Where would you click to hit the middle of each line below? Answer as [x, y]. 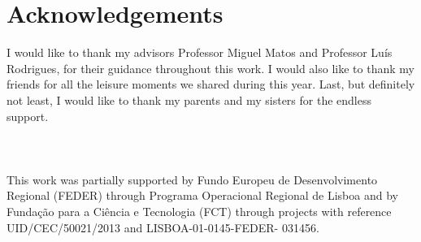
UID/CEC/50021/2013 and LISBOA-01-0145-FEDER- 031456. [163, 227]
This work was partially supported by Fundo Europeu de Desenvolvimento [192, 179]
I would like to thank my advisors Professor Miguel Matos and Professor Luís [200, 52]
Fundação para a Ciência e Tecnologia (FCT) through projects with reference [199, 212]
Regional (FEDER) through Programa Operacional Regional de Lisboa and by [202, 195]
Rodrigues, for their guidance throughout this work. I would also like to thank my [210, 68]
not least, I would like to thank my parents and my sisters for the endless [189, 99]
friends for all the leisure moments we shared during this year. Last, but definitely [211, 84]
